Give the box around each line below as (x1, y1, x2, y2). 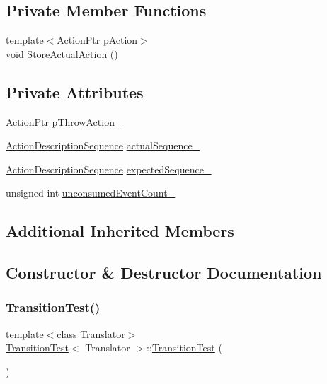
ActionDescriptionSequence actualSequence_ (6, 138, 200, 153)
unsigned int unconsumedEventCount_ (6, 185, 176, 200)
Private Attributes (6, 81, 144, 103)
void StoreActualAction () (6, 46, 118, 61)
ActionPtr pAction (57, 33, 138, 47)
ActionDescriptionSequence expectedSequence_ (6, 161, 212, 176)
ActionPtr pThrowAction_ (6, 114, 122, 129)
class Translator (57, 326, 125, 341)
